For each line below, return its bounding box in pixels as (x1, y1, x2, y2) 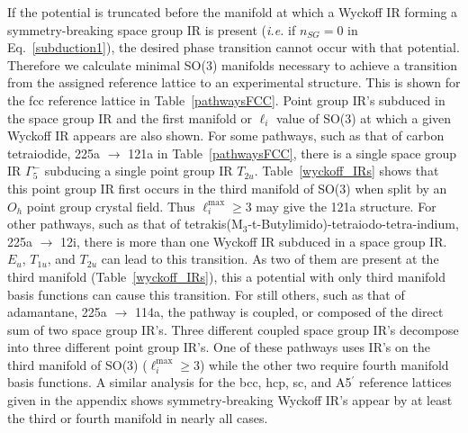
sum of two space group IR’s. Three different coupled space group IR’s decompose (7, 320, 459, 338)
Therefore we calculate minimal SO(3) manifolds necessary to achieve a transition (7, 55, 458, 74)
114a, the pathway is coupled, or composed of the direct (134, 302, 444, 321)
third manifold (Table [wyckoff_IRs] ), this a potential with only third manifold (7, 266, 446, 285)
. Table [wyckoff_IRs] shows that (254, 161, 439, 180)
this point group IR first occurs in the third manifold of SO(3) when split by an (7, 178, 447, 197)
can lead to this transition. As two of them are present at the (101, 249, 439, 268)
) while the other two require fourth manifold (199, 355, 449, 374)
